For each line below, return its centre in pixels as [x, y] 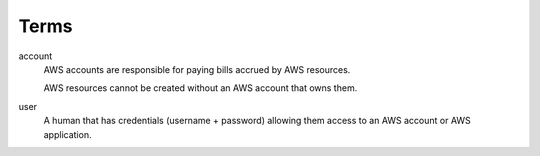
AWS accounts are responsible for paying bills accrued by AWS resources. [197, 69]
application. [67, 134]
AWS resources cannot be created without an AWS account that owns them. [200, 88]
